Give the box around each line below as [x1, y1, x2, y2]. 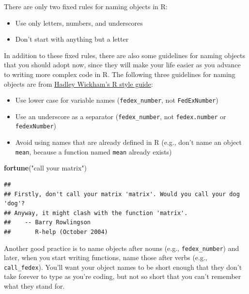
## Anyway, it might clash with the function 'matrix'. [4, 209, 188, 217]
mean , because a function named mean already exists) [15, 146, 172, 156]
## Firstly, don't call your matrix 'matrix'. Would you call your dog [4, 190, 240, 198]
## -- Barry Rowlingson [4, 219, 91, 226]
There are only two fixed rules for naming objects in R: [4, 1, 168, 11]
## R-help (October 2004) [4, 228, 108, 235]
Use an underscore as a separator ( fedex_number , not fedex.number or [15, 111, 226, 121]
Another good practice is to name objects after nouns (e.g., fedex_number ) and [4, 243, 239, 253]
